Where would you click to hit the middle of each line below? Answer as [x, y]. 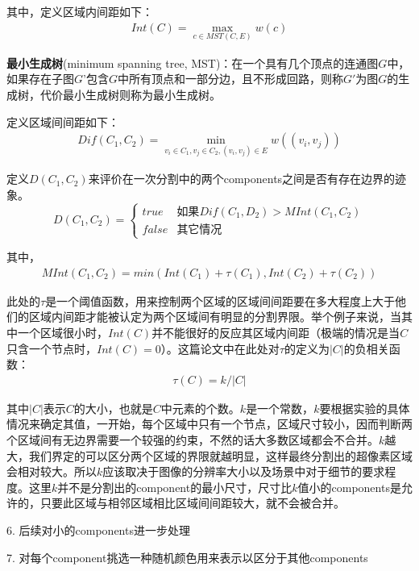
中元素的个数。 [200, 408]
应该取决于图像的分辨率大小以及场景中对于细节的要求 [244, 471]
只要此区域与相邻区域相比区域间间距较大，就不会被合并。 [192, 503]
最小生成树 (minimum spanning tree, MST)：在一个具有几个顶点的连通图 [193, 63]
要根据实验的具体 [365, 408]
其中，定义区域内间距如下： [80, 11]
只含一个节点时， [52, 348]
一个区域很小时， [62, 333]
